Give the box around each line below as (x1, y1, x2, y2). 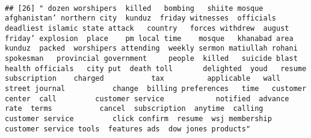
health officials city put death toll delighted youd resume (5, 64, 307, 73)
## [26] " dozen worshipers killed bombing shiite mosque (5, 4, 263, 13)
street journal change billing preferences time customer (5, 84, 307, 93)
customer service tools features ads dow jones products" (5, 124, 251, 133)
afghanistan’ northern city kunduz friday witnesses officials (5, 14, 277, 23)
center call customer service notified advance (5, 94, 289, 103)
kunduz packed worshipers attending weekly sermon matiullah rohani (5, 44, 298, 53)
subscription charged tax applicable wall (5, 74, 281, 83)
